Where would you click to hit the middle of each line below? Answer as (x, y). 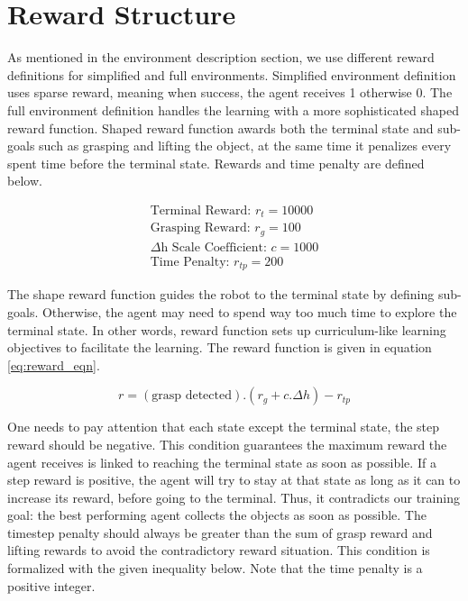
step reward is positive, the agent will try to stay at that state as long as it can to (234, 480)
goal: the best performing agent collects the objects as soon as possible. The (217, 515)
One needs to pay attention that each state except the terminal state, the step (224, 427)
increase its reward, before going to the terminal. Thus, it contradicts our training (234, 497)
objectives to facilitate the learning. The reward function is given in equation (220, 347)
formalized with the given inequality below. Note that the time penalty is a (215, 568)
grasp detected (192, 396)
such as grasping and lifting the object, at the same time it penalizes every (245, 146)
